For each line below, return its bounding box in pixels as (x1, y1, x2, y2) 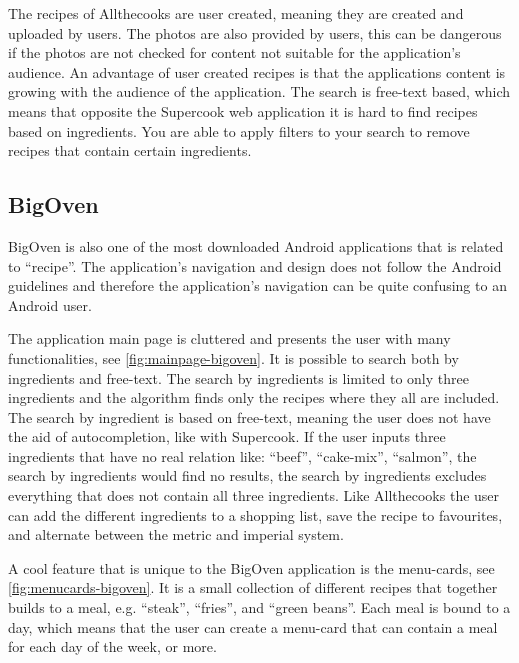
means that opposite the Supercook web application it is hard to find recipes (8, 100, 478, 121)
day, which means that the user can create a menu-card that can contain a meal (8, 616, 498, 637)
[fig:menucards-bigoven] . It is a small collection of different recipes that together (8, 577, 498, 598)
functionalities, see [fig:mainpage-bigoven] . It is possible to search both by (8, 347, 459, 368)
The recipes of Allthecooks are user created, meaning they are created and (8, 3, 464, 23)
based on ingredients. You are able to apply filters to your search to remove (8, 120, 470, 141)
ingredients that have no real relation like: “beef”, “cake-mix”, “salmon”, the (8, 445, 477, 466)
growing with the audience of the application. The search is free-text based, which (8, 81, 510, 102)
